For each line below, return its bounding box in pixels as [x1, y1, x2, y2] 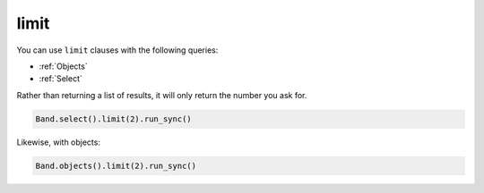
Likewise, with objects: [16, 137, 100, 147]
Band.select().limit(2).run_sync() [35, 113, 192, 124]
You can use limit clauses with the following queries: [16, 45, 219, 55]
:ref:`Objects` [39, 61, 89, 71]
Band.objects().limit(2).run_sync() [35, 161, 197, 171]
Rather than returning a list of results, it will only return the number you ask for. [16, 89, 307, 100]
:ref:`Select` [39, 73, 82, 84]
